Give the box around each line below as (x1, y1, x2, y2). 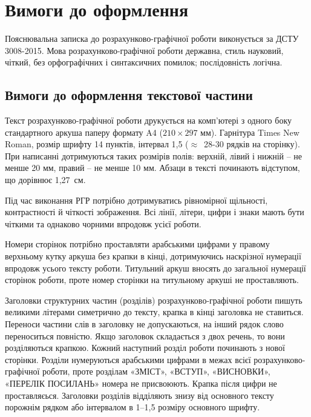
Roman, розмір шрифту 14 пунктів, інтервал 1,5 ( (5, 138, 189, 150)
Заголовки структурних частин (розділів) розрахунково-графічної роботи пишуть (5, 293, 303, 306)
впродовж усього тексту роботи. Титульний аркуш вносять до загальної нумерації (5, 261, 306, 274)
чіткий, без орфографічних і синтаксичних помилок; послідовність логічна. (5, 56, 283, 68)
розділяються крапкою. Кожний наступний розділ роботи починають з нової (5, 341, 285, 354)
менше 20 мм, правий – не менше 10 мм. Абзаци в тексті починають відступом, (5, 161, 300, 174)
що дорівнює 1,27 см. (5, 173, 86, 186)
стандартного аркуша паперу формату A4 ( (5, 125, 163, 138)
